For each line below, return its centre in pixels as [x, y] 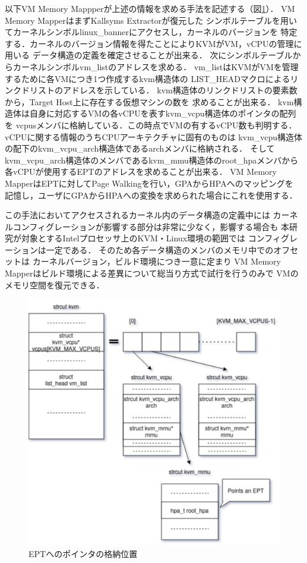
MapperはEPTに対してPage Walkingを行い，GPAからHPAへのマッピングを [149, 183]
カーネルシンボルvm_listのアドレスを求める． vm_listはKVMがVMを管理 [156, 66]
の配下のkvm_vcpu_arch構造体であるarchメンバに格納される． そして [140, 148]
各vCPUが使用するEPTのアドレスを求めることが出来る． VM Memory [141, 172]
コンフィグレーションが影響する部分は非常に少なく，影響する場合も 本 [151, 226]
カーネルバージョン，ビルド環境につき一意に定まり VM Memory [156, 261]
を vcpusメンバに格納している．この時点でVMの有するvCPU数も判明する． [151, 125]
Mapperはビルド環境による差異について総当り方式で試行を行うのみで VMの [152, 273]
